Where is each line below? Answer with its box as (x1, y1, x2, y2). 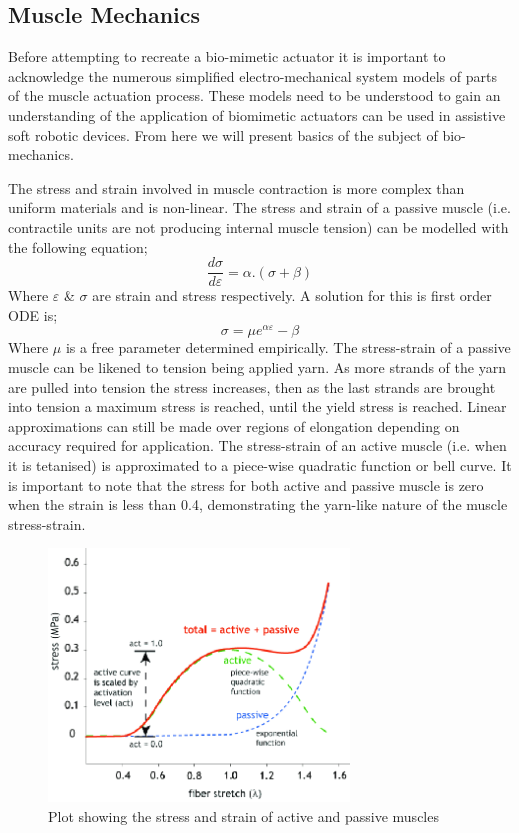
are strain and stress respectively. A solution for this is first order (92, 285, 492, 306)
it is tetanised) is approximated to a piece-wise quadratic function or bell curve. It (8, 455, 512, 476)
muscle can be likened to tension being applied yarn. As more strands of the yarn (8, 357, 506, 378)
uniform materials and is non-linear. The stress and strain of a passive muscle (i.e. (8, 197, 511, 218)
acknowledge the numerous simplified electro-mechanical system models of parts (8, 65, 497, 86)
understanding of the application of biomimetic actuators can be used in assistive (8, 104, 506, 125)
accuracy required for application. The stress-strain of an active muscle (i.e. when (8, 435, 507, 456)
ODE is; (8, 304, 58, 325)
